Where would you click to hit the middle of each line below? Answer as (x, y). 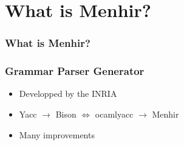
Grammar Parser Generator (75, 71)
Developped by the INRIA (68, 94)
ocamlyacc (114, 114)
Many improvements (57, 134)
